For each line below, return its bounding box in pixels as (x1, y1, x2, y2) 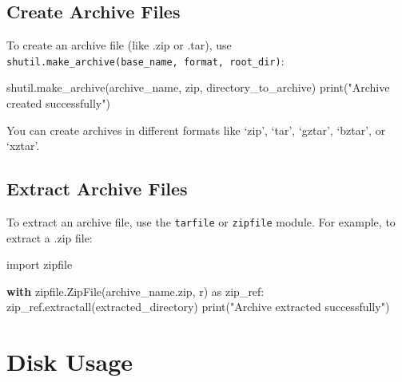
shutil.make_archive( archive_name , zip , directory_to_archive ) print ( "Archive (6, 79, 390, 96)
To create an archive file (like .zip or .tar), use (6, 37, 232, 53)
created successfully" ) (6, 95, 110, 112)
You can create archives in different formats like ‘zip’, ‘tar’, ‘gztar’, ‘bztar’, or (6, 121, 386, 138)
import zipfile (6, 256, 73, 273)
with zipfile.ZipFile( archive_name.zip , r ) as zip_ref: (6, 282, 265, 299)
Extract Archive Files (6, 176, 188, 201)
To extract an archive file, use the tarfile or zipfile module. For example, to (6, 214, 396, 230)
